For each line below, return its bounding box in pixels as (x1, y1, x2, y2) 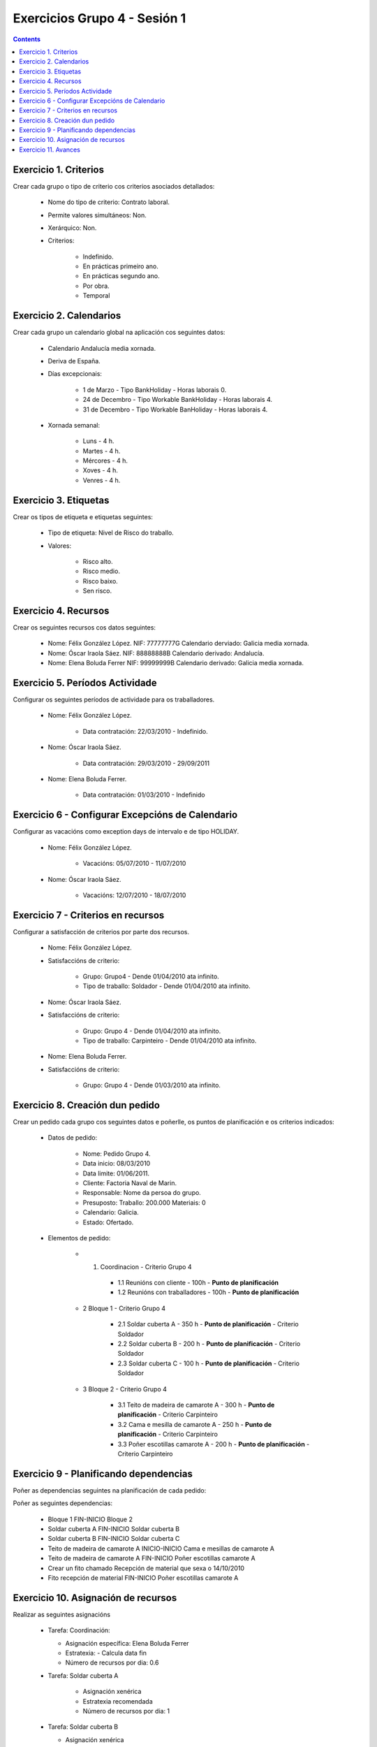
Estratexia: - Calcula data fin (65, 1649, 147, 1658)
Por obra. (82, 282, 110, 290)
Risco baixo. (82, 577, 118, 585)
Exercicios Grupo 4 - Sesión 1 (13, 10, 186, 26)
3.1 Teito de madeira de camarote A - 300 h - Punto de (117, 1401, 275, 1409)
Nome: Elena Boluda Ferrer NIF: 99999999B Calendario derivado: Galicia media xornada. (47, 659, 304, 667)
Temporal (82, 291, 110, 300)
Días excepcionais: (47, 370, 103, 378)
